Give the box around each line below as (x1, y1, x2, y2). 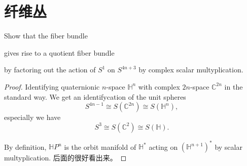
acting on (149, 141, 178, 152)
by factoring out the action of (4, 64, 96, 75)
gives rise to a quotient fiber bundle (4, 47, 115, 58)
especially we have (4, 112, 61, 122)
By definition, (4, 141, 47, 152)
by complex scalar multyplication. (138, 64, 243, 75)
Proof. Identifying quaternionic (4, 81, 100, 92)
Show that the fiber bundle (4, 30, 88, 41)
